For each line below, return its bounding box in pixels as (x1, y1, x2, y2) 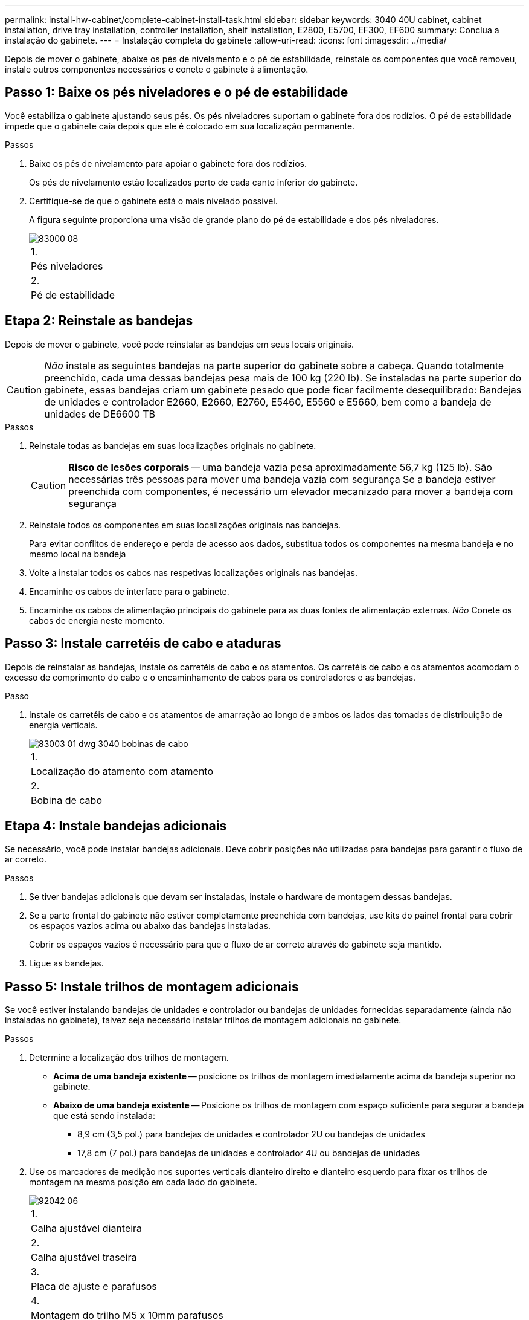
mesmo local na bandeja (29, 548, 126, 559)
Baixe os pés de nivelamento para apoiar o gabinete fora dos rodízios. (29, 158, 307, 169)
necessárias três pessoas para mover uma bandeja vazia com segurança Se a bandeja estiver (68, 473, 496, 485)
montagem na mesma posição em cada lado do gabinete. (29, 1177, 257, 1188)
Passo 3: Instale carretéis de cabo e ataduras (5, 636, 281, 652)
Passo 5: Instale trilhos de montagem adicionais (5, 979, 299, 994)
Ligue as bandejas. (29, 958, 104, 969)
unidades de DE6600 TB (44, 407, 156, 420)
